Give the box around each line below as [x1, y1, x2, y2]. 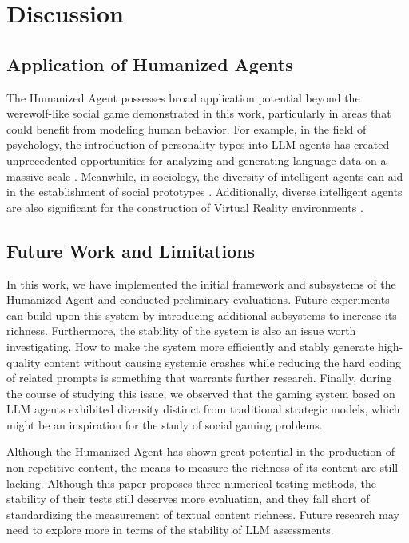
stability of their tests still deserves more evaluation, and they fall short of [6, 490, 370, 507]
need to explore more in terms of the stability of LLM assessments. [6, 521, 334, 538]
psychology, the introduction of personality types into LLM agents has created [6, 136, 390, 153]
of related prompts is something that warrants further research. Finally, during [6, 369, 392, 386]
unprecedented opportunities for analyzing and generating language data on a [6, 151, 387, 168]
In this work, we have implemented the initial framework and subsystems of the [6, 275, 396, 292]
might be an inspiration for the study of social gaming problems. [6, 416, 323, 433]
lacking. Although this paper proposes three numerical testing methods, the [6, 474, 376, 491]
